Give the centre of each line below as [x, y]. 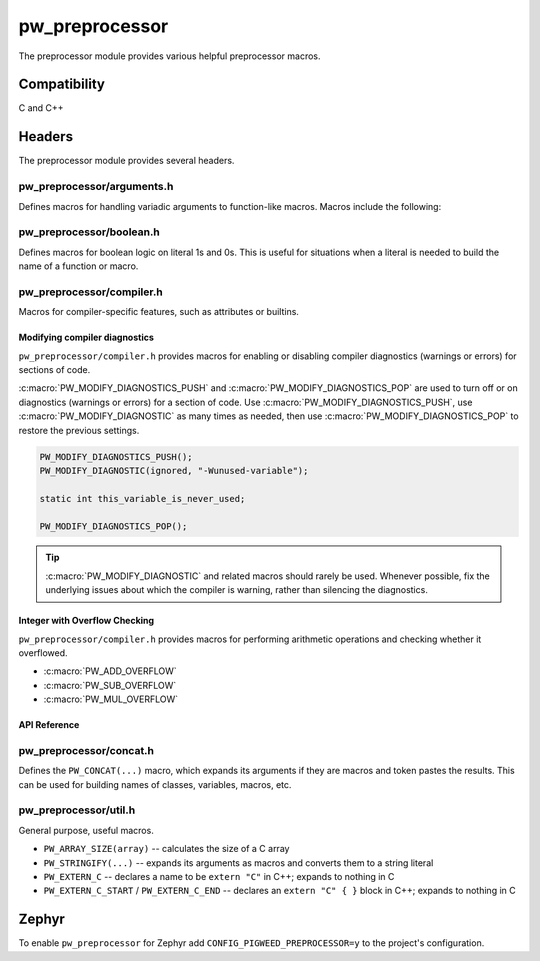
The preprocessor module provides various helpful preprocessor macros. [169, 56]
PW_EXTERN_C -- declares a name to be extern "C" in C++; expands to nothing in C [219, 877]
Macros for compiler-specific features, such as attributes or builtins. [159, 312]
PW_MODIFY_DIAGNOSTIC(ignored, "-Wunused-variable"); [174, 470]
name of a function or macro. [78, 266]
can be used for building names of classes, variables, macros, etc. [155, 784]
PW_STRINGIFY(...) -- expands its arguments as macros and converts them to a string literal [238, 862]
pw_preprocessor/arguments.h [96, 187]
